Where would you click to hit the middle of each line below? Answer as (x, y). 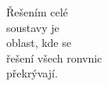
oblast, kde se (39, 43)
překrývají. (32, 73)
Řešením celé (37, 12)
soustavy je (33, 27)
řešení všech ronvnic (54, 57)
